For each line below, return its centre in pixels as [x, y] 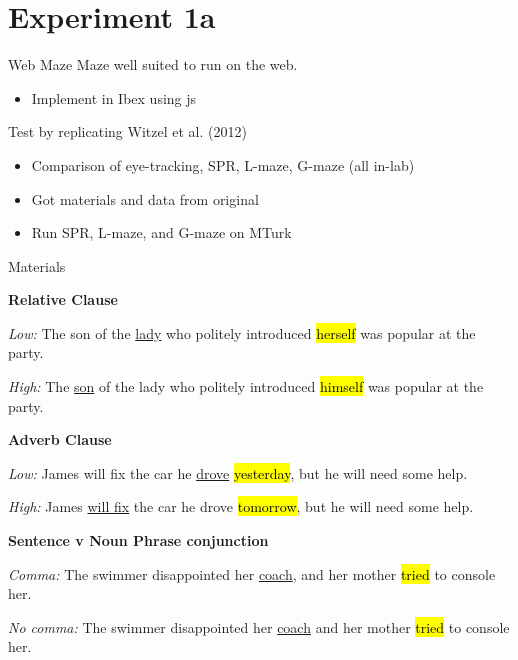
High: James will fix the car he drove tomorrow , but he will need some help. [241, 506]
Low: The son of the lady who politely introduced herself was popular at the [242, 332]
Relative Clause [63, 299]
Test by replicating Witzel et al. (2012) [127, 131]
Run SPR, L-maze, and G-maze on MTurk [161, 232]
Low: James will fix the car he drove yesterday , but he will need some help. [238, 472]
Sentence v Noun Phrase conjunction [138, 540]
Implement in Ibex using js [114, 97]
